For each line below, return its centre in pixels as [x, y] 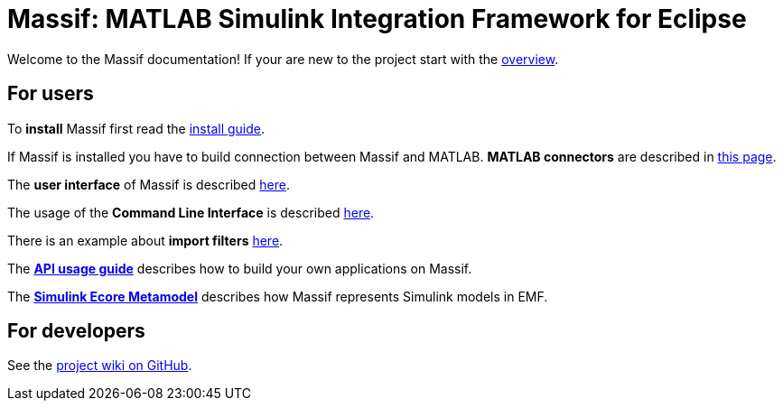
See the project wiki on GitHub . [100, 366]
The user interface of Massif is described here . [149, 184]
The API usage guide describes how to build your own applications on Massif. [240, 268]
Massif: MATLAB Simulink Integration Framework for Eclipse [377, 19]
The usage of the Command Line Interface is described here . [191, 212]
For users [51, 94]
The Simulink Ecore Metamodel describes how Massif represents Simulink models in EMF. [278, 296]
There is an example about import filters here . [145, 240]
